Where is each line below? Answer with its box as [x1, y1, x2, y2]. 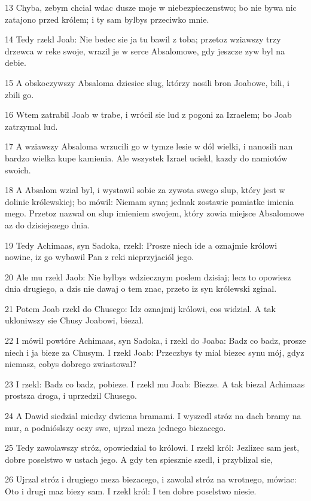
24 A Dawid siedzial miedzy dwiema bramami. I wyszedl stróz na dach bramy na [5, 410, 301, 422]
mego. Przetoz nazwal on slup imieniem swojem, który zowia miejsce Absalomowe [5, 207, 304, 219]
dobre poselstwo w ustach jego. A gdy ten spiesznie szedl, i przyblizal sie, [5, 453, 273, 465]
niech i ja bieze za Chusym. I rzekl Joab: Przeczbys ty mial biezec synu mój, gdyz [5, 346, 304, 358]
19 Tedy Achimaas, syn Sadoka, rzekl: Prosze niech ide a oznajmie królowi [5, 239, 278, 251]
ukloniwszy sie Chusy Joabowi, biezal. [5, 314, 144, 326]
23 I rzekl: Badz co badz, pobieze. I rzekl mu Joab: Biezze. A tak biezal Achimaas [5, 377, 305, 390]
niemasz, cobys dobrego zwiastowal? [5, 358, 136, 370]
